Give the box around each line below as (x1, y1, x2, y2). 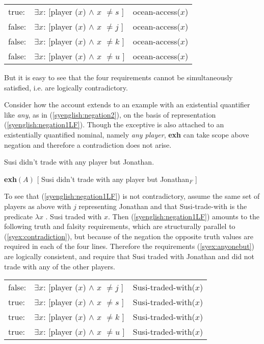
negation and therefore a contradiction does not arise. (4, 139, 172, 150)
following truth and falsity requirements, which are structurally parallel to (4, 221, 235, 232)
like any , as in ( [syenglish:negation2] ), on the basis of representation (4, 109, 216, 120)
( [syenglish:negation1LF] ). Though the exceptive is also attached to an (4, 119, 224, 130)
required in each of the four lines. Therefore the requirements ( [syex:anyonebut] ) (4, 241, 254, 251)
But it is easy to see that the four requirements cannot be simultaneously (4, 72, 233, 82)
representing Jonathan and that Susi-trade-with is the (78, 200, 247, 211)
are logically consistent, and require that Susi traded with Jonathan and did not (4, 250, 255, 261)
